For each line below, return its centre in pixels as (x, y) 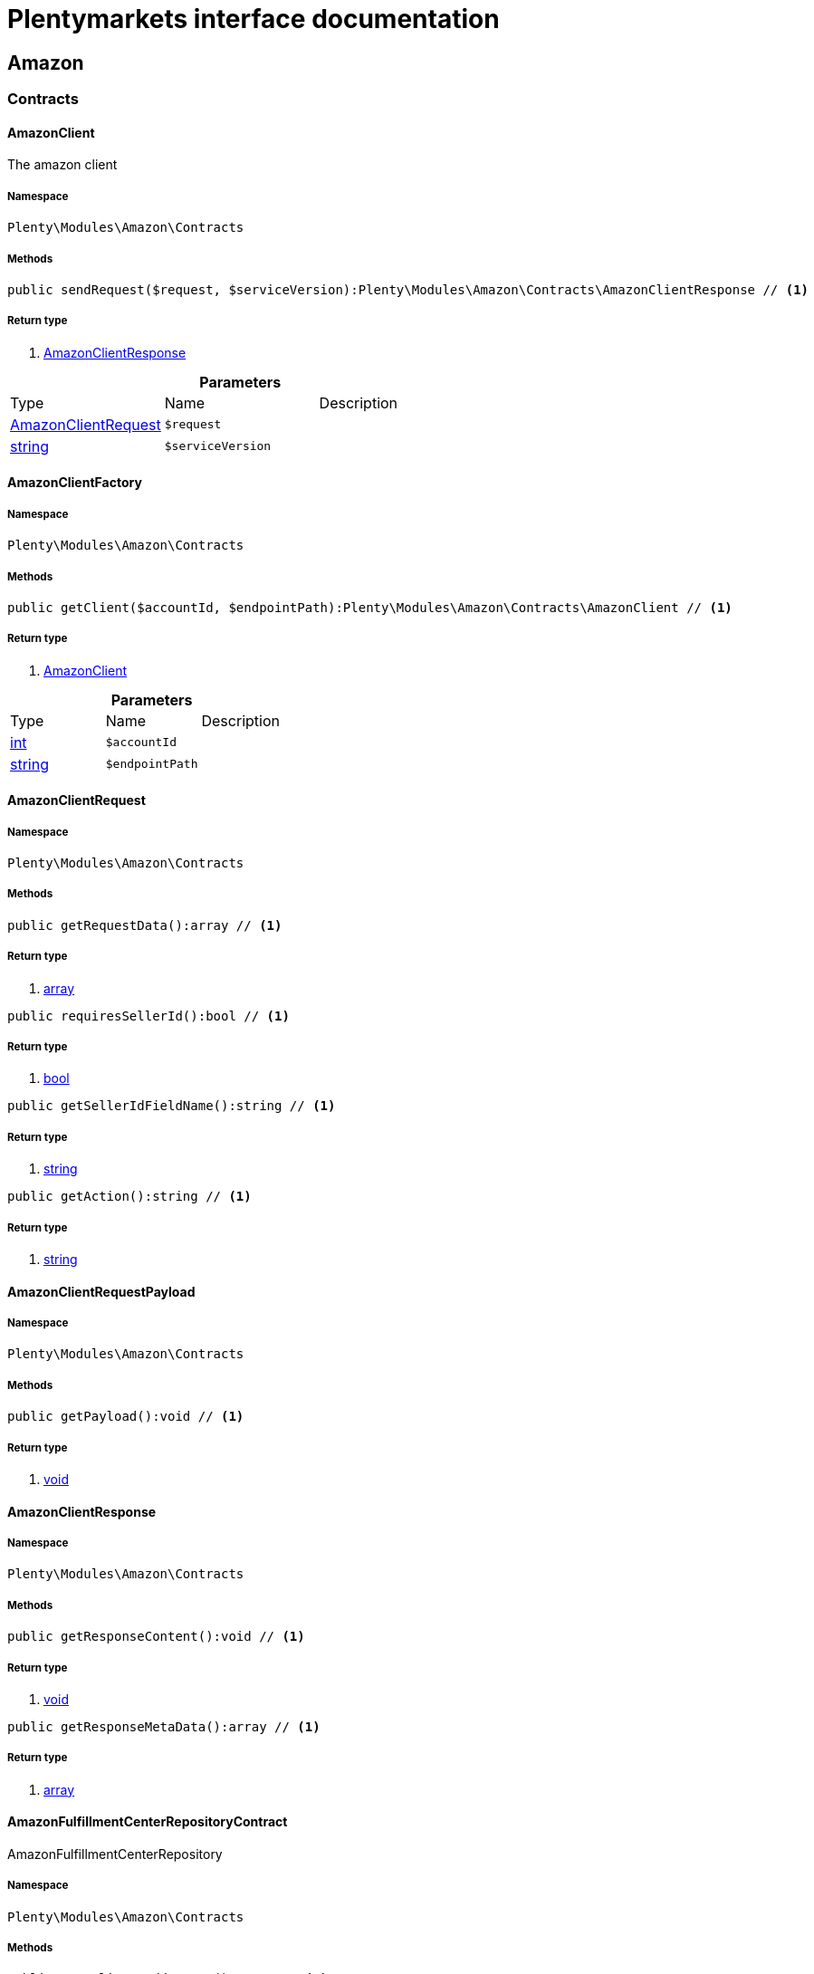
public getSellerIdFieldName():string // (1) (172, 1106)
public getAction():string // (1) (129, 1197)
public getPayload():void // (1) (126, 1417)
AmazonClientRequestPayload (101, 1291)
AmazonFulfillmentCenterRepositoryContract (148, 1822)
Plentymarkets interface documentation (254, 19)
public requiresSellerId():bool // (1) (148, 1016)
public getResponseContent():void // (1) (156, 1637)
